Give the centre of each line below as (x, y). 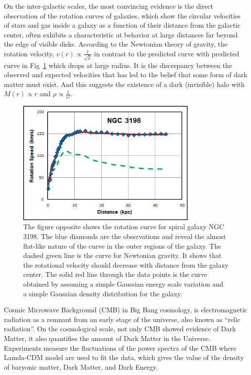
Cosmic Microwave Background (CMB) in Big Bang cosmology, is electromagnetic (126, 310)
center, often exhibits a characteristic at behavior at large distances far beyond (121, 34)
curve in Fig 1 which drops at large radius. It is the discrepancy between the (118, 65)
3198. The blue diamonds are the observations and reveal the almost (125, 236)
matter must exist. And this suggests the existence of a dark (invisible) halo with (124, 84)
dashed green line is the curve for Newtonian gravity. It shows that (123, 255)
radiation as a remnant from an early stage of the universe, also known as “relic (122, 319)
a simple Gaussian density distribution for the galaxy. (103, 293)
